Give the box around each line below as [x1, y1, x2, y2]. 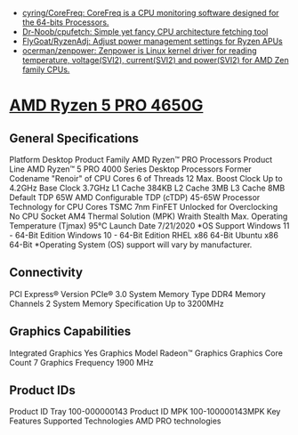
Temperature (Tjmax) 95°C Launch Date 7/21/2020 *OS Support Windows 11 [9, 221, 290, 230]
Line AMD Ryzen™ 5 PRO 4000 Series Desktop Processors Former [9, 164, 252, 174]
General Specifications [9, 131, 140, 146]
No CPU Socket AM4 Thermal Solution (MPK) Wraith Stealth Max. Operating [9, 211, 288, 222]
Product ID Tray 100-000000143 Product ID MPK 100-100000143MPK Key [9, 407, 281, 417]
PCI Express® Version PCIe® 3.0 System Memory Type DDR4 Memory [9, 288, 266, 299]
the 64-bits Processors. [21, 17, 109, 28]
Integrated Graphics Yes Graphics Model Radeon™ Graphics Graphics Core [9, 347, 283, 358]
